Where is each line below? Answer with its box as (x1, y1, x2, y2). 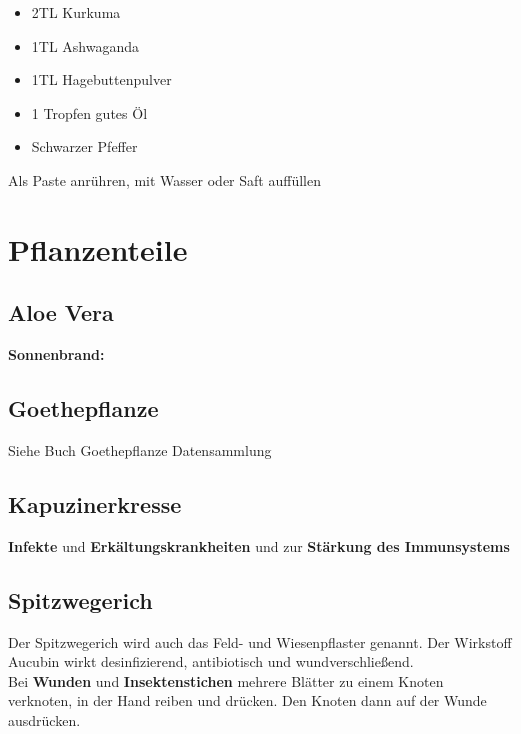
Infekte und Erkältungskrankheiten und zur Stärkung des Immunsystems (8, 535, 510, 556)
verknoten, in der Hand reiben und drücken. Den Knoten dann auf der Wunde (8, 690, 487, 711)
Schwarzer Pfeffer (31, 136, 138, 157)
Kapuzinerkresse (8, 488, 182, 519)
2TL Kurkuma (31, 2, 121, 22)
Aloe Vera (8, 297, 114, 328)
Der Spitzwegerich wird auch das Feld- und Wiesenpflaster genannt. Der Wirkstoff (8, 631, 512, 652)
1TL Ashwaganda (31, 35, 140, 56)
